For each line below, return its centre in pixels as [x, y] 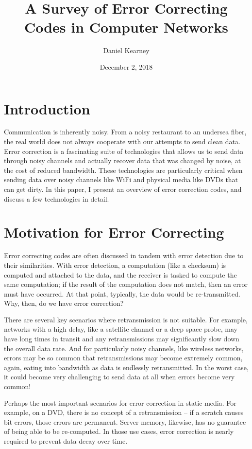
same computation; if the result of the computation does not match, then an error [126, 284]
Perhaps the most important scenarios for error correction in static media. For [120, 402]
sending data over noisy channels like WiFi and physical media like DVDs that [121, 179]
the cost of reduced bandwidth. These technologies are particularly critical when [123, 170]
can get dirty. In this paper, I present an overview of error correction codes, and [123, 189]
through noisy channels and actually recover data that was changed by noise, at [123, 160]
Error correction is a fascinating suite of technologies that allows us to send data [124, 151]
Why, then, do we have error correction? [64, 303]
